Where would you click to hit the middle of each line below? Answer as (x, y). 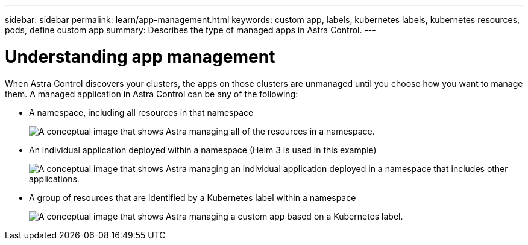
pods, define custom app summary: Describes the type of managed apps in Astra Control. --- (190, 30)
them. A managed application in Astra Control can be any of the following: (152, 94)
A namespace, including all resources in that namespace (141, 112)
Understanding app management (140, 56)
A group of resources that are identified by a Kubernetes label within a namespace (193, 197)
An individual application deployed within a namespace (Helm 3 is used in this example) (203, 150)
